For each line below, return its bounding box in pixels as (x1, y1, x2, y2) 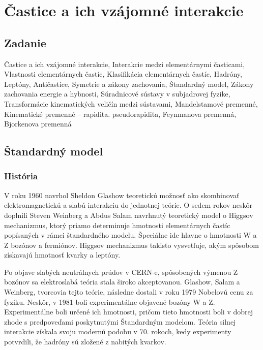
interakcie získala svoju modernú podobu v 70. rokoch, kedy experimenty (4, 326, 231, 337)
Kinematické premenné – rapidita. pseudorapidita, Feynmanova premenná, (4, 108, 237, 119)
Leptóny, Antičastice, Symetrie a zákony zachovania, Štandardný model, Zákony (4, 78, 254, 89)
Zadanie (4, 35, 46, 50)
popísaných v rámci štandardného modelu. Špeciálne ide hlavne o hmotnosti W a (4, 230, 257, 240)
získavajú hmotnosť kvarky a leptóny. (4, 249, 121, 260)
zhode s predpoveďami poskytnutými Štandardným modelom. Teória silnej (4, 316, 236, 327)
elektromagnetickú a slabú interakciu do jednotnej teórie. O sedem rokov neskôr (4, 200, 253, 210)
